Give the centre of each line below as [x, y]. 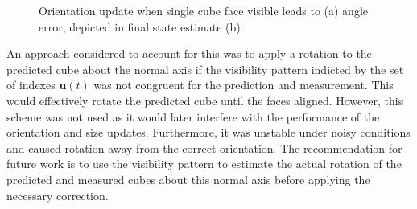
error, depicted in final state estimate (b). [141, 26]
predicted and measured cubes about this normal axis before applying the [188, 179]
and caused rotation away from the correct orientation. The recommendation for [204, 148]
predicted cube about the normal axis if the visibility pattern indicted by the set [205, 69]
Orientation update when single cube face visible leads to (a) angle [203, 10]
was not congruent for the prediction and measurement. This [244, 85]
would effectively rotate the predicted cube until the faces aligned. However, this [205, 100]
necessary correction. [58, 195]
